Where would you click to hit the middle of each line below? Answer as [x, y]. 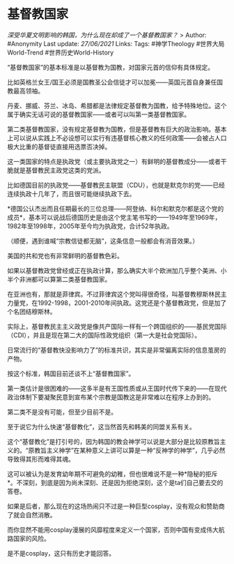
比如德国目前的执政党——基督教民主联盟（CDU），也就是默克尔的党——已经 [116, 185]
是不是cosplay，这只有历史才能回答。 [61, 553]
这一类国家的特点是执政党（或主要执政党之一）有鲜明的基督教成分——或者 [114, 161]
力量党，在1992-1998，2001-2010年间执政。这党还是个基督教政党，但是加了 [117, 303]
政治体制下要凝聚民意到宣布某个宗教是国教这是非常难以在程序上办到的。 [111, 397]
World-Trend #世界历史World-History [61, 52]
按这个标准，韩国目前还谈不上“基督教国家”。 [71, 373]
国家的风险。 [31, 538]
